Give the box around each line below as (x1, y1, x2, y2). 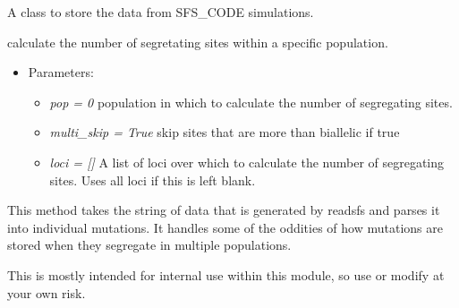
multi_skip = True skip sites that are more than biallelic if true (49, 123, 400, 141)
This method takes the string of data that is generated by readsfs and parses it (7, 201, 440, 219)
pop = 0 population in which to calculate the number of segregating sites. (49, 92, 453, 111)
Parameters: (28, 63, 94, 81)
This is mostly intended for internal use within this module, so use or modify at (7, 265, 445, 284)
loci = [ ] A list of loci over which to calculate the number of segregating (49, 152, 445, 171)
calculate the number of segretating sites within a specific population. (7, 32, 388, 51)
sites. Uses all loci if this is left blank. (49, 170, 256, 189)
